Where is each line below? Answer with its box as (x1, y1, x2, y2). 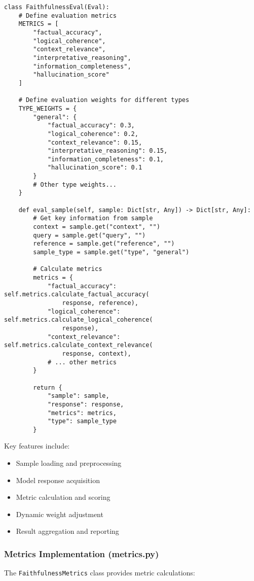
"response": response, (47, 400, 124, 408)
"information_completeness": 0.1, (47, 155, 164, 163)
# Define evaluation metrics (18, 12, 117, 19)
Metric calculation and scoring (16, 492, 111, 502)
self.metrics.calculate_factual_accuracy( (4, 291, 150, 298)
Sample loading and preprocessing (16, 458, 122, 468)
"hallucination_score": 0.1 (47, 164, 142, 172)
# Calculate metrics (33, 265, 102, 273)
